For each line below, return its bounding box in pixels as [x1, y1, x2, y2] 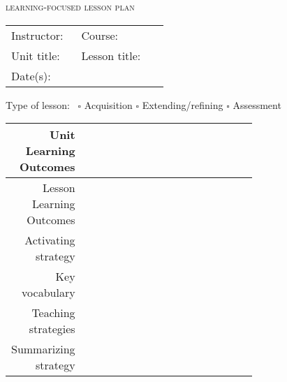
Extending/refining [142, 97, 223, 112]
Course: [81, 27, 119, 43]
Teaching [31, 304, 75, 321]
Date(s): [11, 67, 51, 84]
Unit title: [11, 47, 60, 64]
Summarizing [11, 341, 75, 358]
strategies [29, 321, 75, 337]
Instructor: [11, 27, 64, 43]
